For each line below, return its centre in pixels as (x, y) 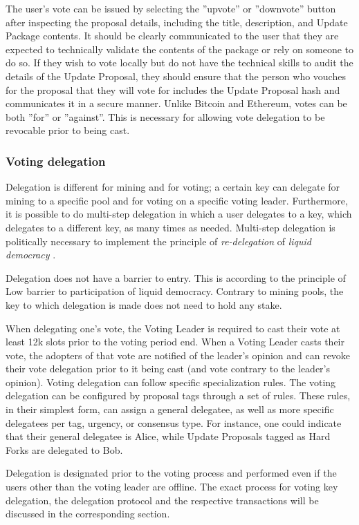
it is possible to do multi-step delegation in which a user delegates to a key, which (179, 214)
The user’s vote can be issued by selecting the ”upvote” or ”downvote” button (171, 8)
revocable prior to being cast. (68, 130)
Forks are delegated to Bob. (64, 449)
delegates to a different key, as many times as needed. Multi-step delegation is (171, 227)
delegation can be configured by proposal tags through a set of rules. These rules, (178, 395)
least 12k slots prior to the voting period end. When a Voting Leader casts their (175, 342)
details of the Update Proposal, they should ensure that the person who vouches (176, 76)
